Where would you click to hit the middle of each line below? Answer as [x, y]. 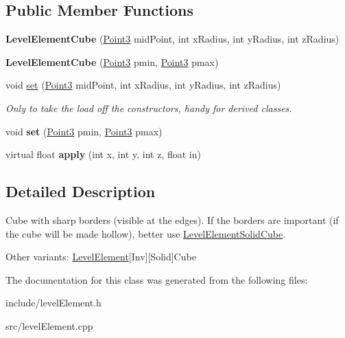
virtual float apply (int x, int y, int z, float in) [103, 154]
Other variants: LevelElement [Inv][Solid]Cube [101, 257]
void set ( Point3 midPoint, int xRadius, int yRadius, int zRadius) [143, 85]
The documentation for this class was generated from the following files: [157, 279]
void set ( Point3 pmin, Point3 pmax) [84, 131]
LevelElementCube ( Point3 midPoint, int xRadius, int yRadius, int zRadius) [172, 39]
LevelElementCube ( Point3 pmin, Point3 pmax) [112, 61]
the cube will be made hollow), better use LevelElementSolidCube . [146, 233]
